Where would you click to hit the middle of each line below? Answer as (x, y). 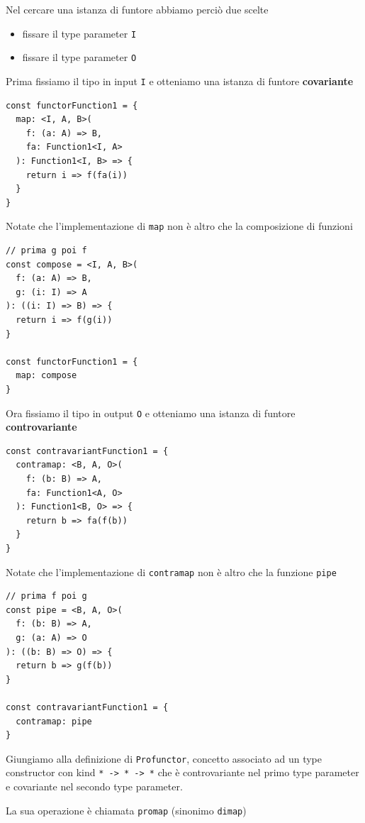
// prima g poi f (46, 250)
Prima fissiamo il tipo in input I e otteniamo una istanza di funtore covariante (180, 81)
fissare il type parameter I (79, 33)
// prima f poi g (46, 596)
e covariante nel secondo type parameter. (94, 786)
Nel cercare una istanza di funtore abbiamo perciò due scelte (137, 9)
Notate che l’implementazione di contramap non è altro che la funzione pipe (171, 571)
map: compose (46, 376)
